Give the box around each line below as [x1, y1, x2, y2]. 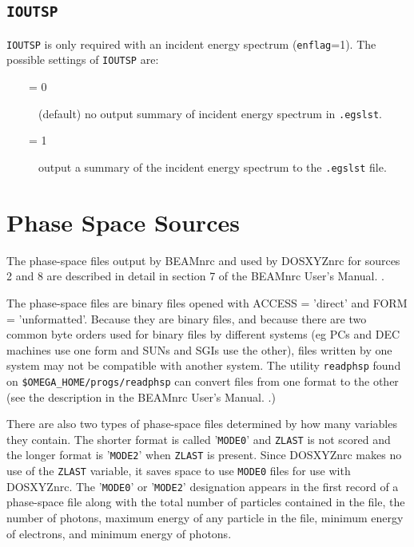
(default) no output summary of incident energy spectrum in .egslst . [38, 105, 382, 121]
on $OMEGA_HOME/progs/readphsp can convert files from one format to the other [6, 372, 399, 389]
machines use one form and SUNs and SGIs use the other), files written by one [6, 341, 392, 358]
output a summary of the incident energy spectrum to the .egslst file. [38, 158, 387, 175]
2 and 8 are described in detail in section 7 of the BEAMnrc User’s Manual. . [6, 268, 384, 284]
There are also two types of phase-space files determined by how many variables [6, 415, 397, 432]
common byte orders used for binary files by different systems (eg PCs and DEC [6, 326, 400, 343]
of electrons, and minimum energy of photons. [6, 525, 232, 541]
